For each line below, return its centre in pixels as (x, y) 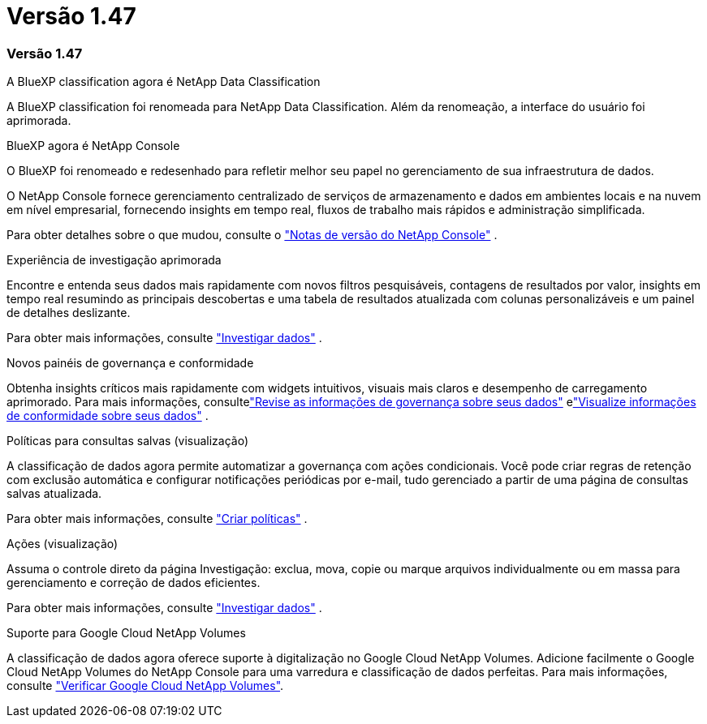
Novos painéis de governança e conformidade (130, 363)
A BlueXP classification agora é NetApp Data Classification (164, 82)
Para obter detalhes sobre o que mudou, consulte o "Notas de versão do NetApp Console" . (252, 235)
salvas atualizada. (54, 494)
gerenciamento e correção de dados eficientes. (134, 583)
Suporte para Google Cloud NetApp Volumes (126, 633)
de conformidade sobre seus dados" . (108, 416)
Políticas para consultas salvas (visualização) (128, 441)
